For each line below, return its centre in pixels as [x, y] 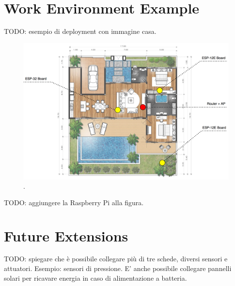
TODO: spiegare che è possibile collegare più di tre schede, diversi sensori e [116, 259]
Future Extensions [66, 235]
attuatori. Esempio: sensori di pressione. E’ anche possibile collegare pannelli [118, 268]
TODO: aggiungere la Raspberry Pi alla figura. [74, 202]
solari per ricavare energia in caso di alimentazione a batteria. [95, 278]
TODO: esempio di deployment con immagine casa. [80, 31]
